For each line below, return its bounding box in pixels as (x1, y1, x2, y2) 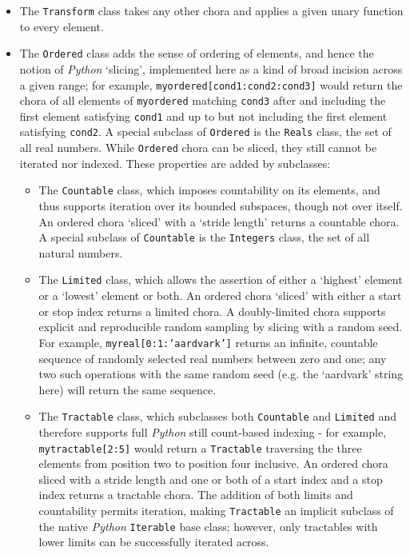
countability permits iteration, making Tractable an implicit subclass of (38, 502, 394, 519)
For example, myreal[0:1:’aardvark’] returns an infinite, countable (38, 333, 378, 350)
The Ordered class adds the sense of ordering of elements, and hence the (19, 45, 374, 62)
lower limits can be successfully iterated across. (38, 533, 269, 550)
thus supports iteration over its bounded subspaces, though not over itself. (38, 198, 403, 214)
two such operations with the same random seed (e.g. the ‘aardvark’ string (38, 365, 404, 382)
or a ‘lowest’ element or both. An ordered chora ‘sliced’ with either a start (38, 287, 402, 304)
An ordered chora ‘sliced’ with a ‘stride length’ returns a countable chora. (38, 213, 400, 230)
